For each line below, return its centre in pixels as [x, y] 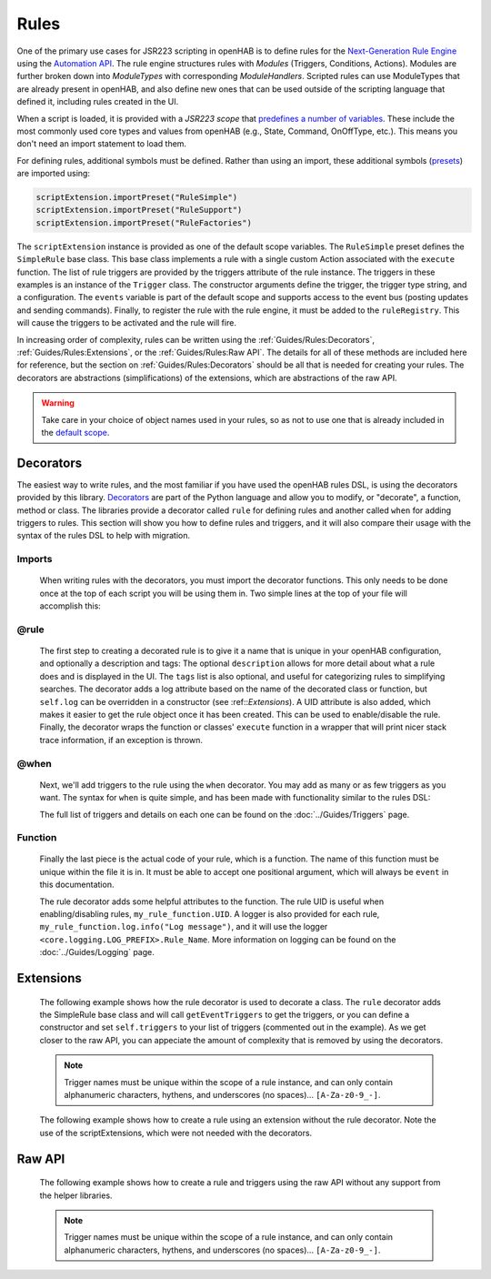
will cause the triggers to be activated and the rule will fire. [126, 323]
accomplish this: [70, 606]
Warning [58, 403]
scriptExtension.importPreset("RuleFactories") [144, 222]
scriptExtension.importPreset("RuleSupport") [139, 210]
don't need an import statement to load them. [101, 144]
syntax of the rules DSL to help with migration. [104, 536]
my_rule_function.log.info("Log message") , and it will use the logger [184, 927]
